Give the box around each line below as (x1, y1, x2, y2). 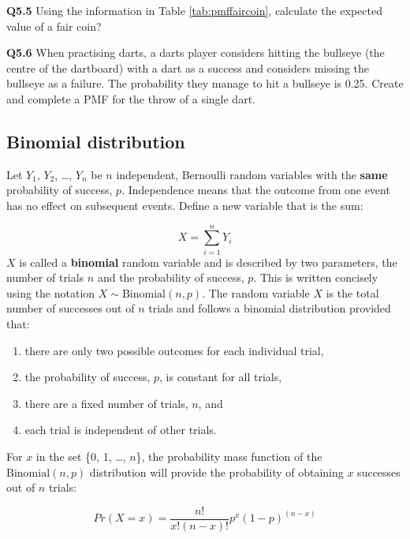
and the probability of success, (97, 269, 244, 286)
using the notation (6, 284, 95, 301)
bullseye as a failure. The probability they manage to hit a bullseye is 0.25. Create (6, 75, 404, 92)
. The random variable (202, 284, 310, 301)
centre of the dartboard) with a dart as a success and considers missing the (6, 59, 370, 76)
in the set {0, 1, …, (35, 448, 126, 465)
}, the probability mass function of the (136, 448, 322, 465)
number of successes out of (6, 300, 135, 316)
